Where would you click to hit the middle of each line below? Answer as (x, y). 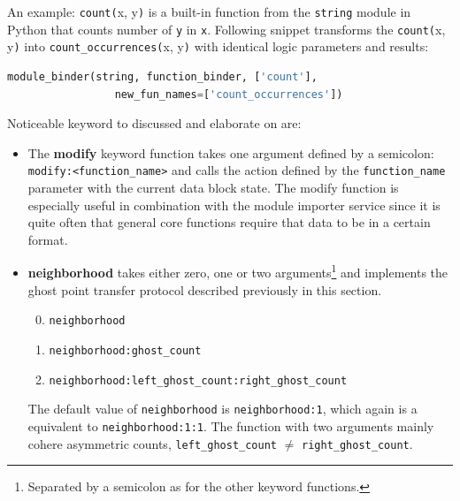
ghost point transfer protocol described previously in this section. (205, 289)
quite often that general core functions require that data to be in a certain (229, 222)
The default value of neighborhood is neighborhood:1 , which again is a (222, 409)
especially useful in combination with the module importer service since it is (234, 205)
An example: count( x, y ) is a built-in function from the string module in (209, 11)
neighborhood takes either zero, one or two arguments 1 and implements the (238, 271)
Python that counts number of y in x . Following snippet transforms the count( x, (226, 29)
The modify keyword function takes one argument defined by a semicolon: (231, 152)
